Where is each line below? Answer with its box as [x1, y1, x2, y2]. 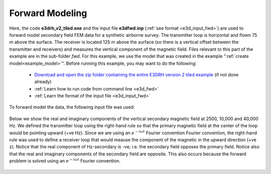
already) [34, 78, 52, 85]
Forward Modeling [9, 8, 87, 19]
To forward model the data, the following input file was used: [9, 104, 135, 110]
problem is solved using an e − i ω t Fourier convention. [9, 157, 121, 164]
